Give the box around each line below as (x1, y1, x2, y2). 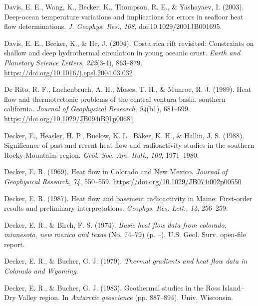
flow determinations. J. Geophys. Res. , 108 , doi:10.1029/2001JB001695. (4, 21, 222, 31)
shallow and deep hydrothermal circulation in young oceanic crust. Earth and (4, 47, 241, 58)
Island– (222, 282, 245, 293)
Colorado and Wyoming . (4, 266, 78, 276)
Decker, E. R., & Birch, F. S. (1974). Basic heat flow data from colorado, (4, 219, 227, 230)
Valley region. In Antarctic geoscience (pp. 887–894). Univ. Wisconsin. (18, 292, 233, 303)
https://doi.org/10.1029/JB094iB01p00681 (4, 113, 134, 123)
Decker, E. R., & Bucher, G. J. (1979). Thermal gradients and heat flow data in (4, 256, 248, 266)
